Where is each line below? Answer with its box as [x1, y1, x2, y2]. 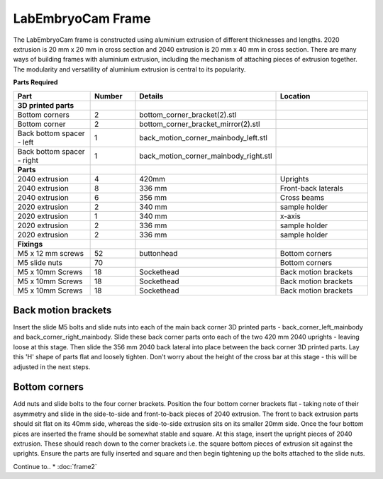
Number [94, 91, 123, 101]
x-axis [280, 211, 301, 221]
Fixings [17, 239, 43, 249]
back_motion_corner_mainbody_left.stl [139, 133, 267, 142]
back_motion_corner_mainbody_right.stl [139, 151, 272, 161]
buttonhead [139, 248, 178, 258]
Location [280, 91, 311, 101]
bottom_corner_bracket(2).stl [139, 110, 237, 120]
